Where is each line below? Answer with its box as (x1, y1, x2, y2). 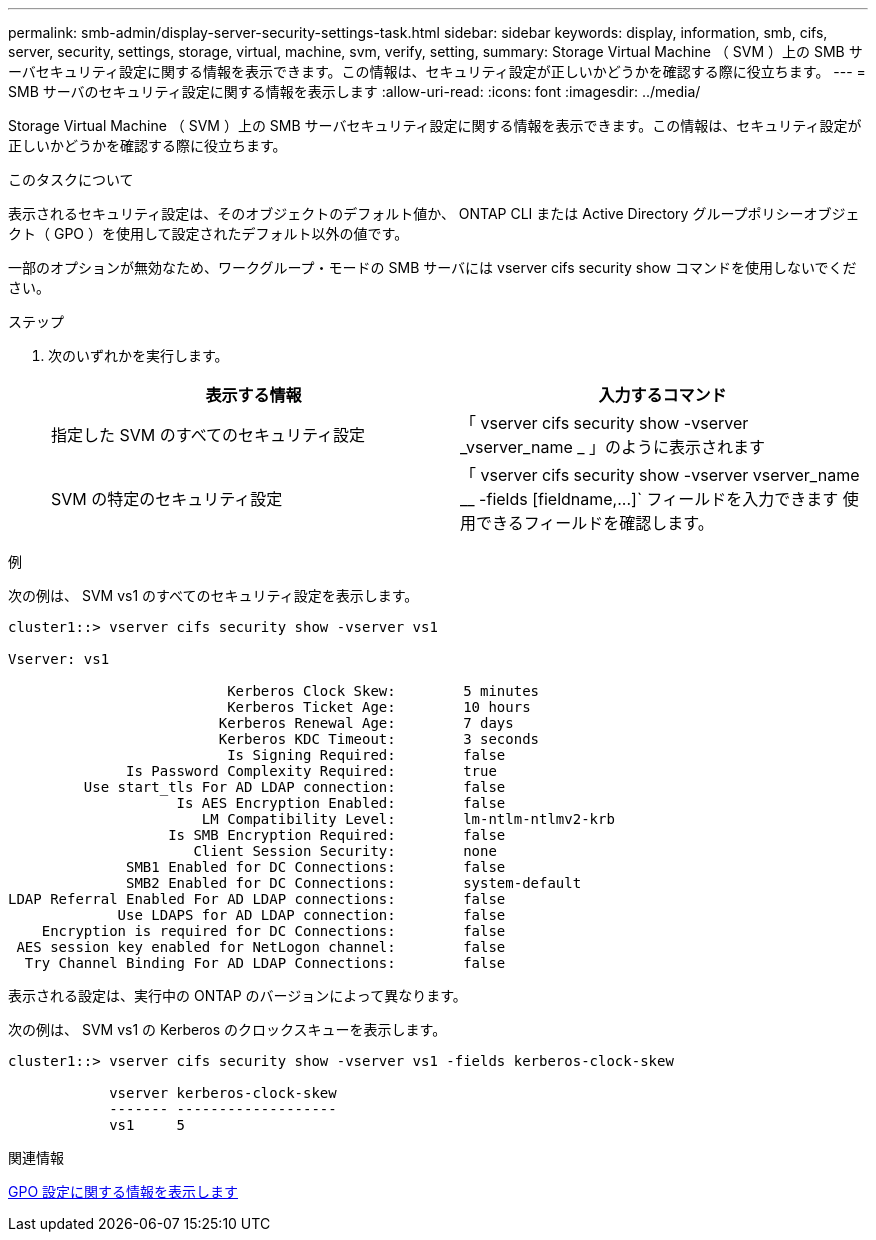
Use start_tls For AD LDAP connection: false (83, 779, 506, 795)
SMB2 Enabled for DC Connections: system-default (126, 875, 582, 891)
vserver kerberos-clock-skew (109, 1085, 337, 1101)
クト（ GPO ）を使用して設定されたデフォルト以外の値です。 (8, 225, 409, 242)
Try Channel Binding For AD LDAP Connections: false (24, 955, 506, 971)
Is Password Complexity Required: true (126, 763, 497, 779)
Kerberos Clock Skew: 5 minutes (227, 683, 540, 699)
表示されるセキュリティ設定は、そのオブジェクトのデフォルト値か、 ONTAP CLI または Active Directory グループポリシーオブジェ (8, 205, 860, 222)
